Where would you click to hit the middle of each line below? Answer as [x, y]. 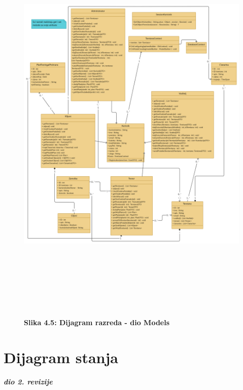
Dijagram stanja [61, 357]
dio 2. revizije [28, 382]
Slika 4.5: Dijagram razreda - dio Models [97, 322]
